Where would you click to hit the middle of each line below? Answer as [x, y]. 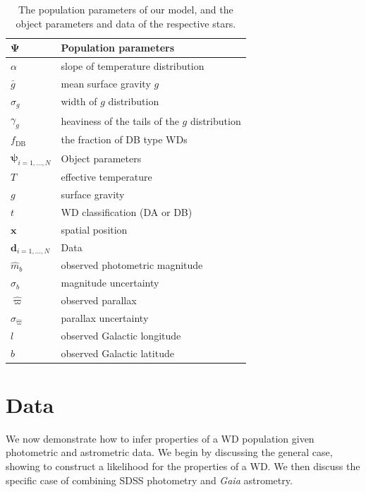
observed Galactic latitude [117, 353]
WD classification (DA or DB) [127, 212]
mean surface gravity [106, 83]
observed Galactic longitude [121, 335]
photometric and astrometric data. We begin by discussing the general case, [169, 452]
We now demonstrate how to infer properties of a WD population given [160, 438]
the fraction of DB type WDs [124, 139]
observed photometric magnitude [132, 265]
